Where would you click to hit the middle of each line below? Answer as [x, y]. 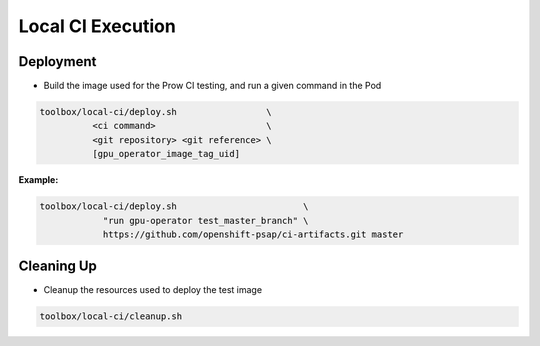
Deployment [57, 61]
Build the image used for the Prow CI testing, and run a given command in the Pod [212, 86]
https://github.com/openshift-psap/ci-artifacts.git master [253, 234]
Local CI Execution [97, 26]
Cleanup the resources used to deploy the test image [153, 290]
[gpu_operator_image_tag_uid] [165, 154]
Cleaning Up [57, 266]
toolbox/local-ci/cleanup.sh [111, 316]
